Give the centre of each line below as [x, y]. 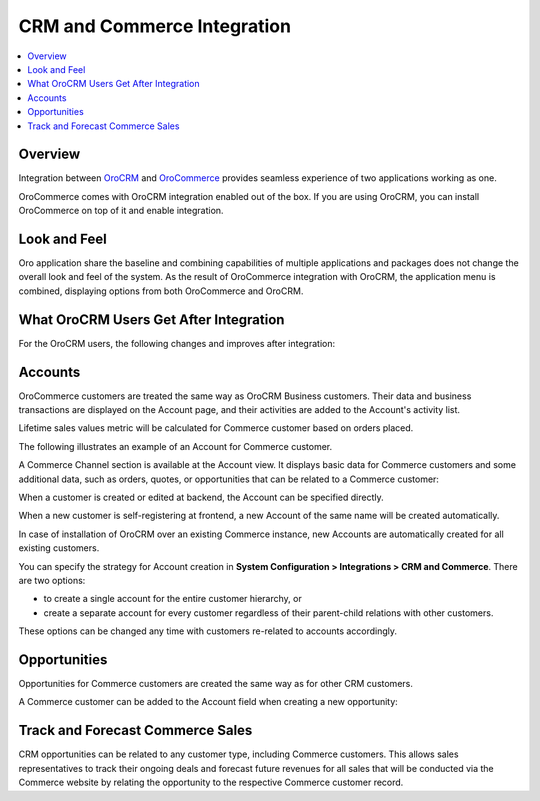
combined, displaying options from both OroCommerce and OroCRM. [161, 291]
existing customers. [59, 548]
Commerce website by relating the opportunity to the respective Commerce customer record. [211, 782]
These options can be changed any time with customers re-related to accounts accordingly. [208, 631]
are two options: [52, 580]
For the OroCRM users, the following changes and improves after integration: [177, 343]
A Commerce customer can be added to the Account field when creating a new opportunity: [208, 702]
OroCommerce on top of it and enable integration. [121, 211]
